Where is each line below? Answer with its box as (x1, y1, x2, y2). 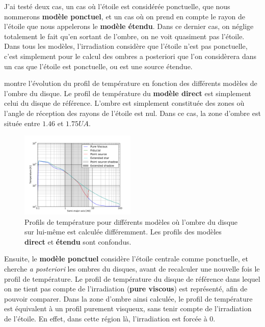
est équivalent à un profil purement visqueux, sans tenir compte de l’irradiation (4, 303, 252, 314)
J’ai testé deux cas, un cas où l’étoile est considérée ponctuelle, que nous (4, 1, 230, 11)
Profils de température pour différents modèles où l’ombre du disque (24, 216, 238, 227)
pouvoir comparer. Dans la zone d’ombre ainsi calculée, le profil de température (4, 293, 253, 304)
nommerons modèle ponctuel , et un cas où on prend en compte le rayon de (4, 11, 245, 21)
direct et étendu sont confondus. (24, 236, 131, 247)
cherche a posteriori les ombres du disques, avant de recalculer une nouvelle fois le (4, 263, 260, 274)
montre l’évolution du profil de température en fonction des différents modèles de (4, 78, 257, 88)
